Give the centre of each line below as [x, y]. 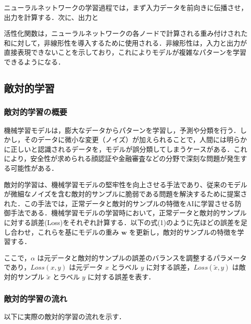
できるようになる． [34, 61]
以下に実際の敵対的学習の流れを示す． [65, 316]
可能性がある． [34, 168]
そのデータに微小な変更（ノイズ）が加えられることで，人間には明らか [135, 139]
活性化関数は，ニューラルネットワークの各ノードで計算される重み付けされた [126, 33]
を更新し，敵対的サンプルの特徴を [183, 232]
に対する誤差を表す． [121, 277]
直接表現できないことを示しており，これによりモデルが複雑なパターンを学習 [125, 52]
